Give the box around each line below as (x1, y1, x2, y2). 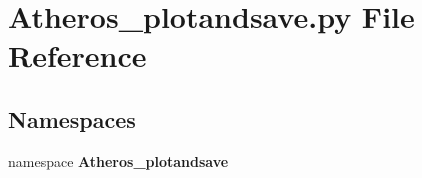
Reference (8, 35, 147, 76)
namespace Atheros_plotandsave (8, 150, 229, 171)
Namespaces (8, 103, 136, 134)
